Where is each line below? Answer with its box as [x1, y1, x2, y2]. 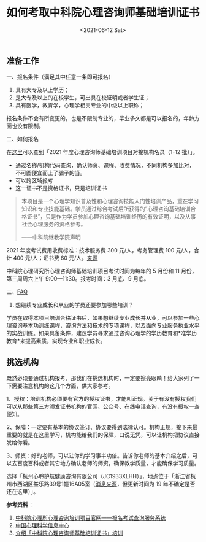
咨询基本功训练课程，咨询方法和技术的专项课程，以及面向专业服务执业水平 [11, 322, 200, 329]
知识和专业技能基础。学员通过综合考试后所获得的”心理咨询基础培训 [21, 205, 191, 212]
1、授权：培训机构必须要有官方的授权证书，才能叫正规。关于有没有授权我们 [6, 395, 197, 403]
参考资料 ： [6, 501, 35, 508]
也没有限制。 [11, 122, 44, 130]
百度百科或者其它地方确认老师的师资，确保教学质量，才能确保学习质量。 [17, 460, 200, 467]
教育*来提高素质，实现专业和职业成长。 [6, 337, 106, 344]
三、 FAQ [6, 288, 28, 295]
